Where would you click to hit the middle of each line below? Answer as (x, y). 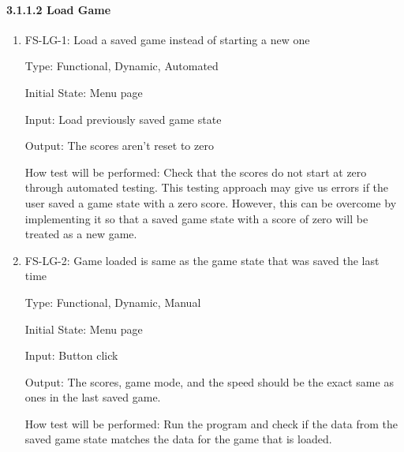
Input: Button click (71, 355)
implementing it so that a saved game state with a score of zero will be (196, 218)
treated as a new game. (81, 234)
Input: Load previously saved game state (123, 119)
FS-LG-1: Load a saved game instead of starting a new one (167, 39)
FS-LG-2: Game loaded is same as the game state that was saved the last (202, 260)
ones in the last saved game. (93, 397)
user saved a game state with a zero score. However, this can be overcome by (211, 202)
